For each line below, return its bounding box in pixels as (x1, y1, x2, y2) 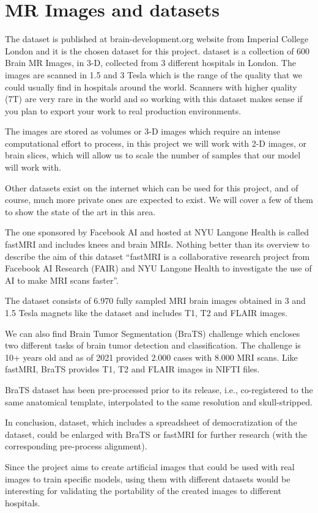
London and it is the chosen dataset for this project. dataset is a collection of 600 (5, 44, 310, 57)
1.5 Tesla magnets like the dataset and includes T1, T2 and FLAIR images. (5, 306, 288, 319)
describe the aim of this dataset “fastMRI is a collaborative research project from (5, 249, 310, 262)
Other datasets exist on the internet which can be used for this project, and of (5, 181, 298, 194)
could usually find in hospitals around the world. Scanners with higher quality (5, 80, 297, 93)
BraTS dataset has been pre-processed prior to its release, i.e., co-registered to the (5, 383, 313, 396)
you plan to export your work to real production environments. (5, 104, 242, 117)
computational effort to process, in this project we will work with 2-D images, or (5, 136, 306, 149)
